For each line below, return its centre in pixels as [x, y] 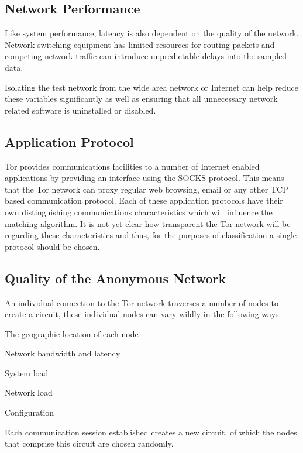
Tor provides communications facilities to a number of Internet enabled [132, 166]
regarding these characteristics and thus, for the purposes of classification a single [151, 235]
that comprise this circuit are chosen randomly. [89, 443]
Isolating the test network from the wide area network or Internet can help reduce [152, 87]
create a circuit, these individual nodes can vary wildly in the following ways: [143, 314]
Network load [29, 392]
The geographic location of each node [72, 333]
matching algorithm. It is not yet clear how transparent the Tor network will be [148, 223]
